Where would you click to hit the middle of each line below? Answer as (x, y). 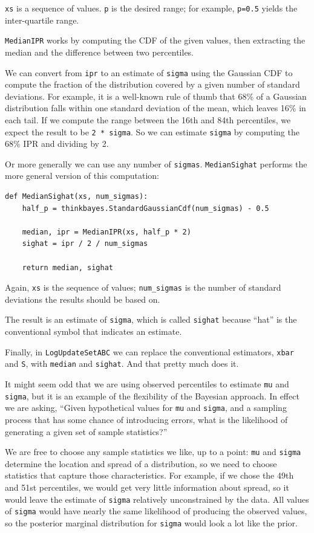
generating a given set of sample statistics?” (86, 431)
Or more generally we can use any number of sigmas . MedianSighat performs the (156, 163)
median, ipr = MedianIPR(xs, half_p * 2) (106, 232)
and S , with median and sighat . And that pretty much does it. (122, 363)
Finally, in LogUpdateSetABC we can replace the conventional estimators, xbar (149, 351)
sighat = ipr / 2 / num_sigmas (85, 244)
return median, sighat (67, 267)
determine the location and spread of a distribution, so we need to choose (141, 463)
